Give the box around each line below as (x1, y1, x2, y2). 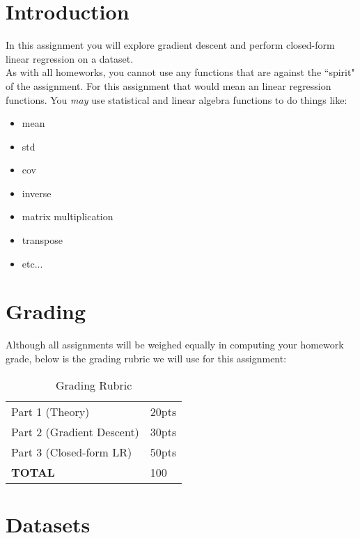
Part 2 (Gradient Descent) (11, 423, 139, 440)
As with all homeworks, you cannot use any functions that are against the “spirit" (6, 65, 355, 79)
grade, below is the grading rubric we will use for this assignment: (6, 351, 287, 365)
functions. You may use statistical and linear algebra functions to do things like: (6, 92, 347, 107)
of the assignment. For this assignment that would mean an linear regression (6, 78, 331, 93)
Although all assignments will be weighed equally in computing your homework (6, 337, 344, 352)
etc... (22, 256, 43, 270)
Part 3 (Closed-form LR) (11, 443, 132, 460)
